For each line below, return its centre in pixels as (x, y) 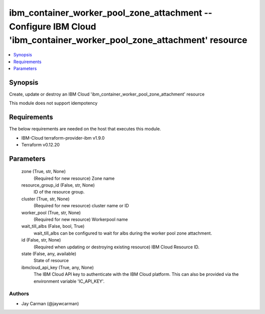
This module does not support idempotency (53, 103)
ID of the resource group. (59, 192)
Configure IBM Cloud (53, 26)
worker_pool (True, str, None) (51, 213)
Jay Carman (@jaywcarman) (50, 303)
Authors (19, 294)
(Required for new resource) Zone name (74, 178)
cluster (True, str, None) (45, 199)
